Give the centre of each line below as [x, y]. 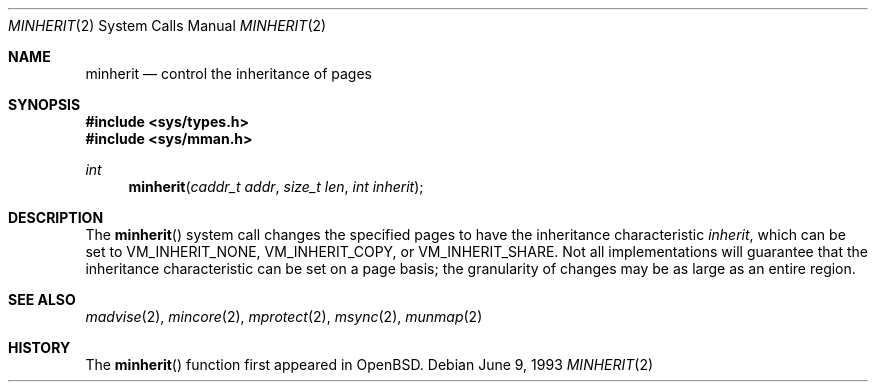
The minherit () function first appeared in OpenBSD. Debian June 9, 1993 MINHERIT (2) [369, 364]
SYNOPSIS [44, 104]
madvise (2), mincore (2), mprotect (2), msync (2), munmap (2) [284, 316]
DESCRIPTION [56, 217]
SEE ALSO [42, 299]
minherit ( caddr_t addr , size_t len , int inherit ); [276, 186]
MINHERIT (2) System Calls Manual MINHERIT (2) [167, 25]
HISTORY [39, 347]
